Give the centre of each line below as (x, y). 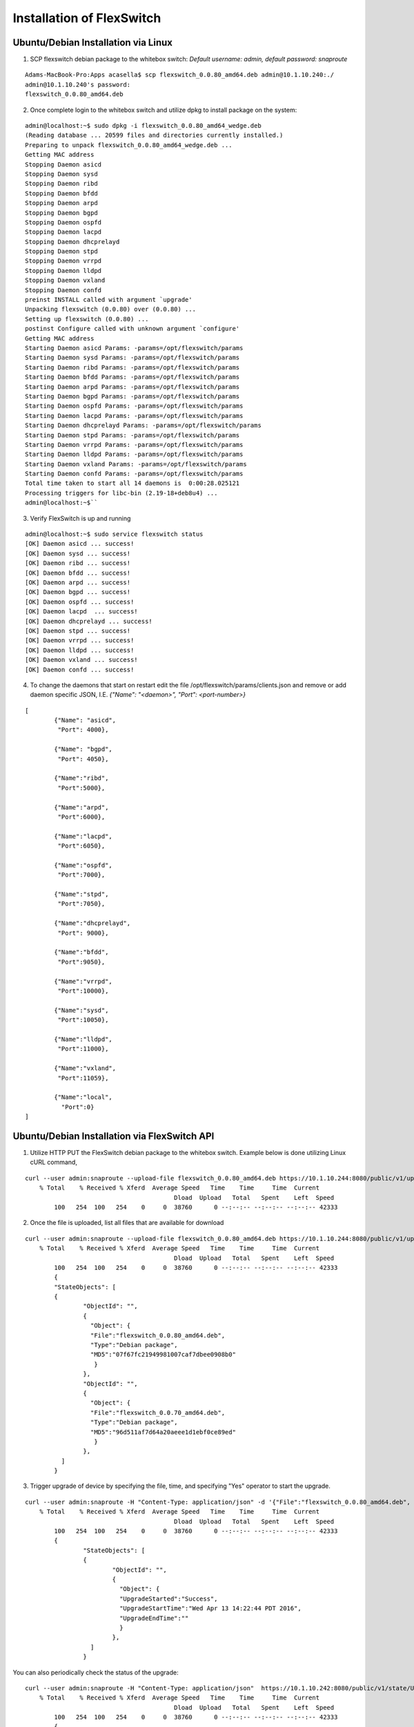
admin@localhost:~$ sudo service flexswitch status (114, 534)
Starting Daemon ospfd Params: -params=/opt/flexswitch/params (134, 406)
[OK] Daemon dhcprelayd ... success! (89, 621)
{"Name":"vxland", (85, 1068)
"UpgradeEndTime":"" (154, 1618)
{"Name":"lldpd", (83, 1039)
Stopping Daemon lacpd (63, 232)
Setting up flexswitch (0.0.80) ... (87, 319)
